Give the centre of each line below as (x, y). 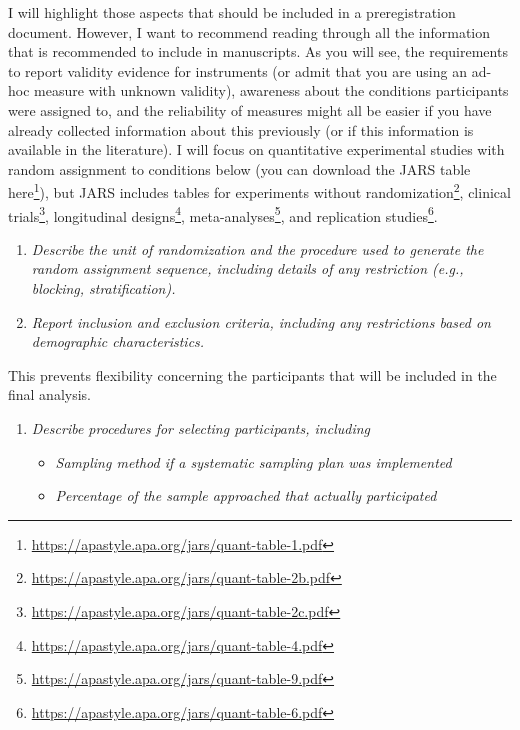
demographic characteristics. (118, 341)
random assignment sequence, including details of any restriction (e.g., (247, 268)
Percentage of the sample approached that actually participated (246, 495)
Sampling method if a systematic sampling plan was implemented (253, 461)
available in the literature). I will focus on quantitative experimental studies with (256, 149)
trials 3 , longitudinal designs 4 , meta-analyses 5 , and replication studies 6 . (223, 214)
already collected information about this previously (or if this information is (241, 129)
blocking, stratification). (103, 288)
